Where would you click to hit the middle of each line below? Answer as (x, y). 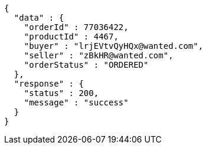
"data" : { (39, 18)
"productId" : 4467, (71, 37)
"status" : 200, (61, 93)
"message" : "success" (76, 102)
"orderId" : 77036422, (76, 27)
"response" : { (49, 84)
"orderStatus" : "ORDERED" (86, 65)
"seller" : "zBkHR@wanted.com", (99, 55)
